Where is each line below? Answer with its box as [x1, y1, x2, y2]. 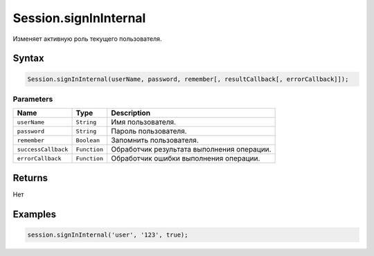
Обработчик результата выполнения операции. [111, 145, 271, 154]
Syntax [12, 53, 44, 64]
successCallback [17, 145, 69, 153]
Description [111, 108, 151, 118]
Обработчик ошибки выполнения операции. [111, 154, 260, 163]
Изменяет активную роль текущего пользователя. [12, 35, 162, 43]
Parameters [12, 94, 53, 104]
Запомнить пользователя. [111, 136, 199, 145]
